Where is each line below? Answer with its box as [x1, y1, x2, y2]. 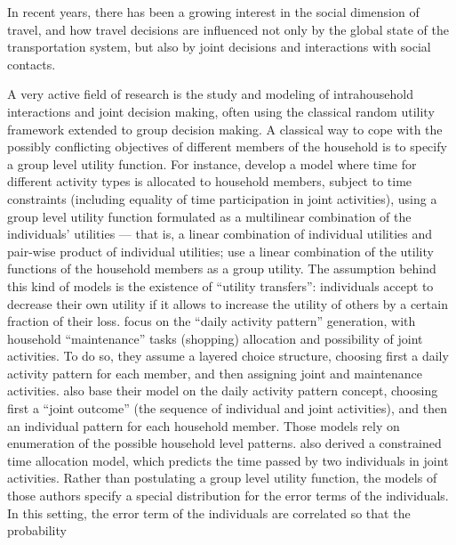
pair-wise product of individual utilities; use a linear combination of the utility [7, 241, 434, 260]
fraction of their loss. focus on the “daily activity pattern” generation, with [7, 312, 416, 330]
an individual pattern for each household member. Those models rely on [7, 416, 400, 435]
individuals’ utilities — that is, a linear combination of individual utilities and [7, 224, 433, 243]
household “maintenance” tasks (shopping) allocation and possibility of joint [7, 329, 423, 347]
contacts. [7, 54, 56, 73]
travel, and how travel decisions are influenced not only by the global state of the [7, 20, 449, 38]
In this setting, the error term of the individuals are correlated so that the [7, 503, 411, 522]
